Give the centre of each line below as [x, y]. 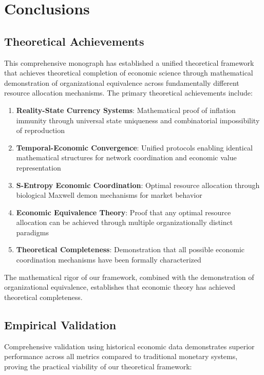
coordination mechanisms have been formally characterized [109, 260]
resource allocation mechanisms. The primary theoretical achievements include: [128, 93]
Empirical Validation [60, 324]
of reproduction [41, 130]
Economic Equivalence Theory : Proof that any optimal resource [124, 212]
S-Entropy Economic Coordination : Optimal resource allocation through [138, 185]
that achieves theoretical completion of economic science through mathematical [129, 73]
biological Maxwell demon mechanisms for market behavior [109, 195]
